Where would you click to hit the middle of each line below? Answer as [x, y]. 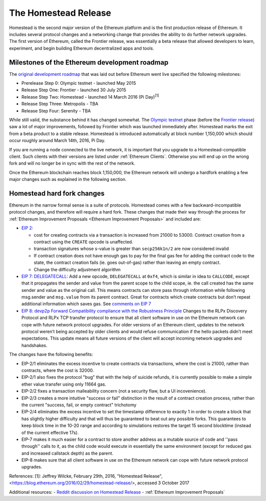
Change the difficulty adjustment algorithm [77, 269]
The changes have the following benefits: [51, 355]
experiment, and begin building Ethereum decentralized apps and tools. [82, 48]
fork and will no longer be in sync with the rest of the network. [72, 163]
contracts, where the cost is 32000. [58, 370]
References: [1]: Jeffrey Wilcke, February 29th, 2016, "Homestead [76, 476]
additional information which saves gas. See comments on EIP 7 [86, 304]
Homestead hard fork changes [57, 193]
